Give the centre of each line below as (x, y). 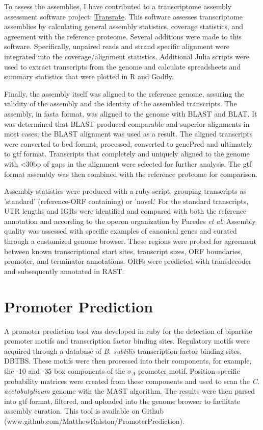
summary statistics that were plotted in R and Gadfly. (89, 76)
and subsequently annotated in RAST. (64, 271)
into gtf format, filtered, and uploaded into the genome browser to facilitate (122, 401)
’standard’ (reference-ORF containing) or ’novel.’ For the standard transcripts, (126, 201)
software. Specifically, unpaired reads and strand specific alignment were (117, 46)
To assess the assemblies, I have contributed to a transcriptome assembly (118, 6)
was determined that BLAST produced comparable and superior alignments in (127, 123)
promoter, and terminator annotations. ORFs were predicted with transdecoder (128, 261)
